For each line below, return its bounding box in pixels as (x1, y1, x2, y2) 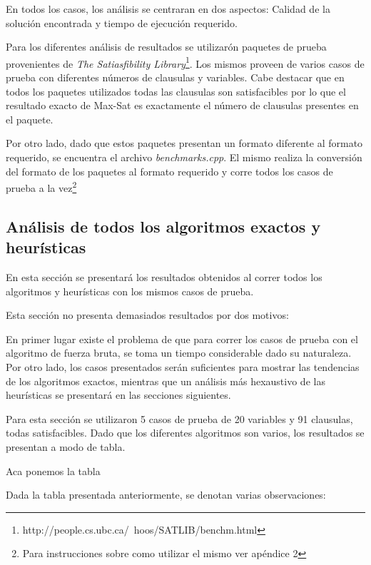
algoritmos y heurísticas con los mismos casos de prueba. (6, 283, 254, 298)
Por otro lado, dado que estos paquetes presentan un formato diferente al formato (6, 136, 363, 151)
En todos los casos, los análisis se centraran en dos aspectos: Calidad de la (6, 1, 330, 16)
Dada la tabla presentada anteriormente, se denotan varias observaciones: (6, 487, 326, 502)
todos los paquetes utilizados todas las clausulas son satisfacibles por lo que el (6, 83, 346, 98)
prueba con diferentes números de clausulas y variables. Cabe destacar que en (6, 70, 345, 85)
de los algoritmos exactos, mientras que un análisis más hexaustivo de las (6, 373, 325, 388)
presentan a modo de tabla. (6, 439, 126, 454)
